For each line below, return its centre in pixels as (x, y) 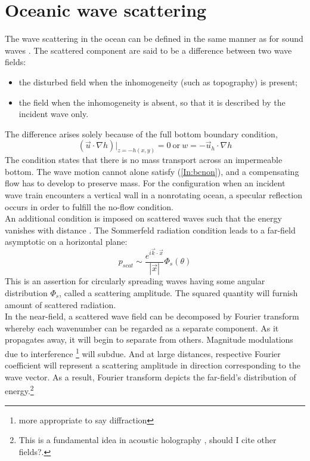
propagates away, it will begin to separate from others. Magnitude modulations (149, 339)
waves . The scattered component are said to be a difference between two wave (148, 50)
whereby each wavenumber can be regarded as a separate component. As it (142, 328)
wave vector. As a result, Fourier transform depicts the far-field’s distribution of (151, 377)
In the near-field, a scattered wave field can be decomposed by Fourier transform (152, 316)
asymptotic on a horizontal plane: (66, 242)
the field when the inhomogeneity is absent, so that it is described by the (152, 102)
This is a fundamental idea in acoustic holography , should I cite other (148, 440)
